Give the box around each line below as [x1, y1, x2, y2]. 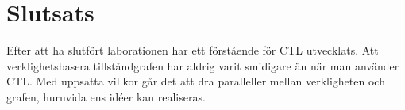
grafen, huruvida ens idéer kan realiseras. [6, 88, 206, 104]
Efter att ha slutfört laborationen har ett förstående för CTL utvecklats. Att [6, 42, 379, 59]
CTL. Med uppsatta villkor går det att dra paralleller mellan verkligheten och [6, 73, 385, 89]
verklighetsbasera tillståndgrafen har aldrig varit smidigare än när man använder [6, 57, 399, 74]
